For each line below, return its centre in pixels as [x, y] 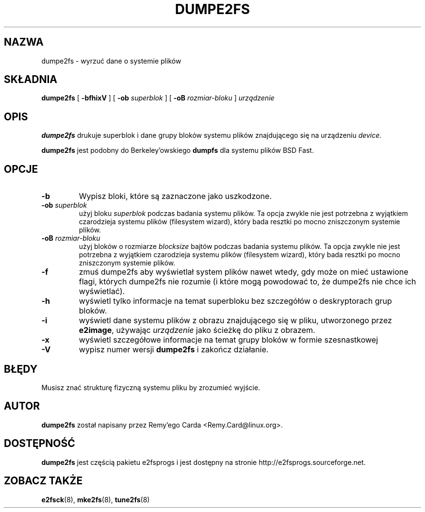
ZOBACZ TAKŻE [43, 481]
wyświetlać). [102, 291]
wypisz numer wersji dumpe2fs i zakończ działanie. [174, 350]
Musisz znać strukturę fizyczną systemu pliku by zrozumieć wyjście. [151, 387]
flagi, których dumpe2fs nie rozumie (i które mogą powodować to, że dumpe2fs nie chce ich [247, 282]
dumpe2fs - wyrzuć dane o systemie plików [111, 61]
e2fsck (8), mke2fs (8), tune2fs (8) [96, 499]
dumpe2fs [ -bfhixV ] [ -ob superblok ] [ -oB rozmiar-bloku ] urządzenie [158, 98]
